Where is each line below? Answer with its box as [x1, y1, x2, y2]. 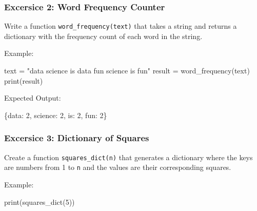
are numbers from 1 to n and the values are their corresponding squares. [4, 162, 231, 172]
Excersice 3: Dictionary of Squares [4, 131, 149, 144]
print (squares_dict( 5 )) [4, 196, 75, 207]
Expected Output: [4, 92, 61, 103]
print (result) [4, 75, 43, 86]
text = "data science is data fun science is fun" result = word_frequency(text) [4, 65, 250, 76]
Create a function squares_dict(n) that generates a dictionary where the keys [4, 151, 253, 162]
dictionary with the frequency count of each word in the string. [4, 30, 203, 41]
